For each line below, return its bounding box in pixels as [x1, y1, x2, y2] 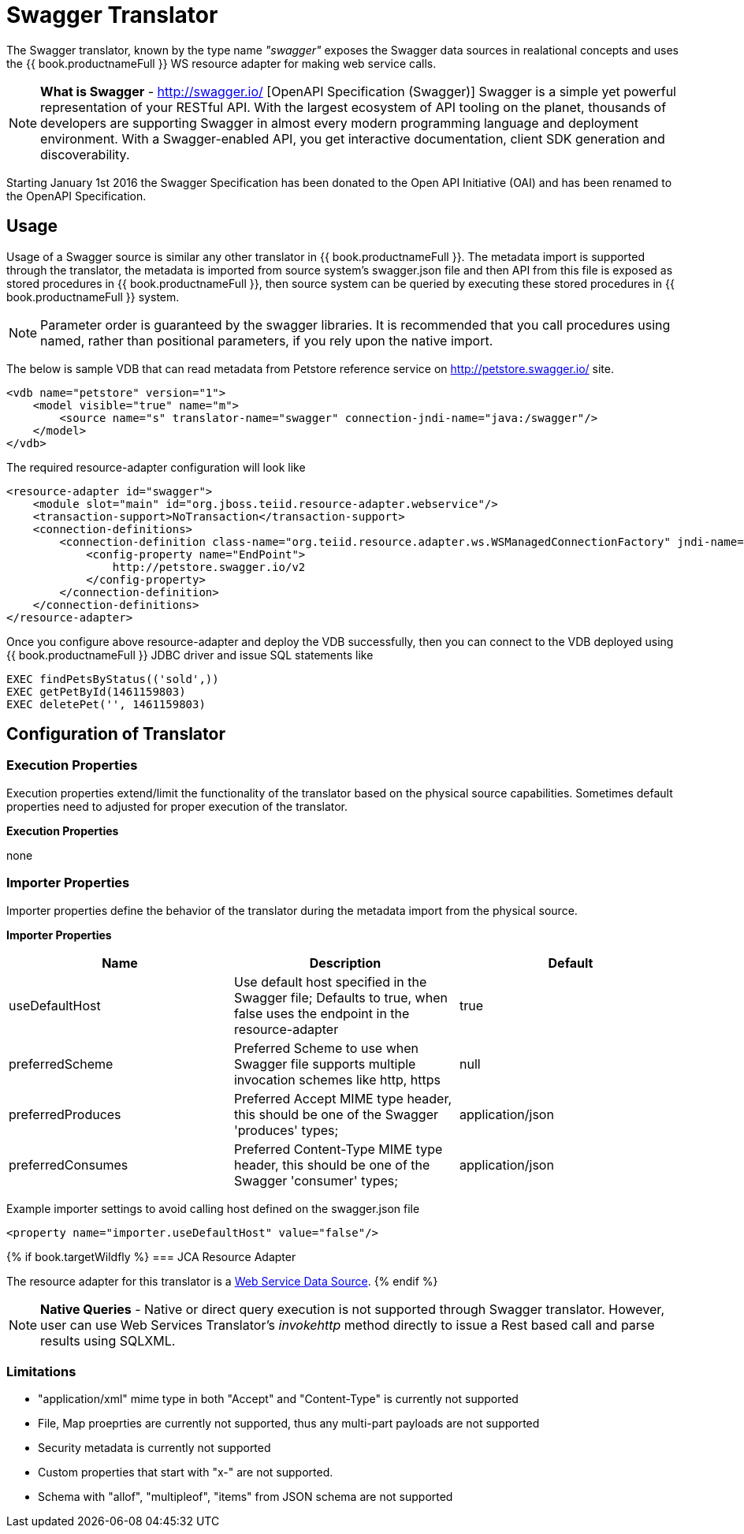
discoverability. [40, 146, 130, 162]
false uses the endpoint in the [233, 1005, 410, 1021]
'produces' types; [233, 1122, 339, 1138]
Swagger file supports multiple [233, 1055, 416, 1072]
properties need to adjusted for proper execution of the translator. [6, 799, 348, 813]
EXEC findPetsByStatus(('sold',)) [6, 672, 219, 685]
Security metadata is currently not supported [38, 1441, 271, 1455]
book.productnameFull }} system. [6, 289, 180, 304]
